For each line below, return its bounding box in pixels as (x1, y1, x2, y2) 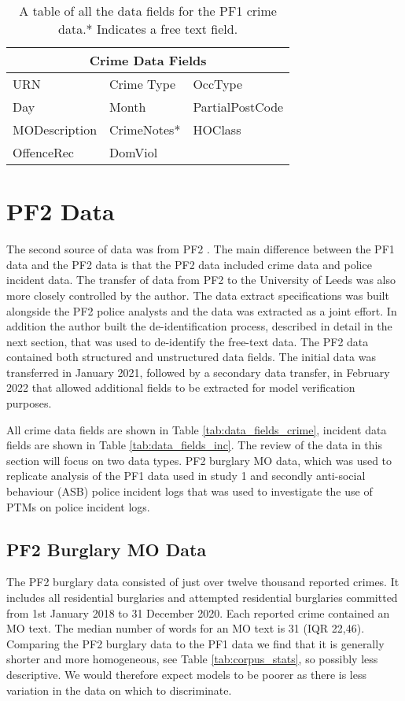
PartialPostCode (193, 98, 284, 116)
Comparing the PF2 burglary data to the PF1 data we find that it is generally (6, 635, 385, 651)
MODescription (13, 120, 98, 138)
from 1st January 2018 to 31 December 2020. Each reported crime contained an (6, 604, 390, 621)
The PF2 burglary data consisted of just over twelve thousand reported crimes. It (6, 574, 399, 590)
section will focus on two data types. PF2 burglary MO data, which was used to (6, 452, 392, 468)
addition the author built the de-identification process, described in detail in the (6, 318, 392, 334)
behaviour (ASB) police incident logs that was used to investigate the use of (6, 483, 373, 500)
